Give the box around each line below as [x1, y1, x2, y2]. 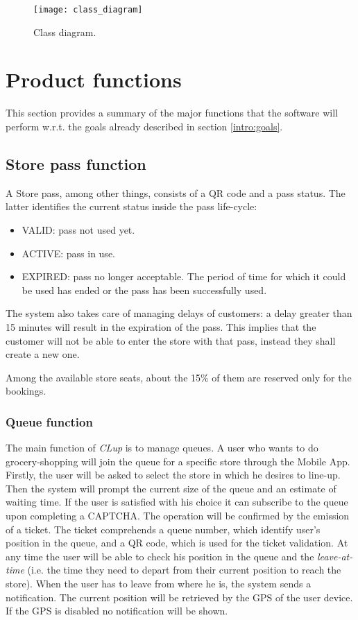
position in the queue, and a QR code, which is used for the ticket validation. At [6, 535, 348, 550]
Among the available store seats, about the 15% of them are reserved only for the [6, 370, 352, 384]
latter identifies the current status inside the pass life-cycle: [6, 199, 257, 214]
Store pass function [6, 153, 146, 174]
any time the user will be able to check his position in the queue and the [6, 549, 314, 563]
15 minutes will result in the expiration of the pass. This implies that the [6, 319, 316, 334]
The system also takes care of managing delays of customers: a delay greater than [6, 306, 352, 320]
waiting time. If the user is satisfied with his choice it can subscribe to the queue [6, 494, 348, 509]
